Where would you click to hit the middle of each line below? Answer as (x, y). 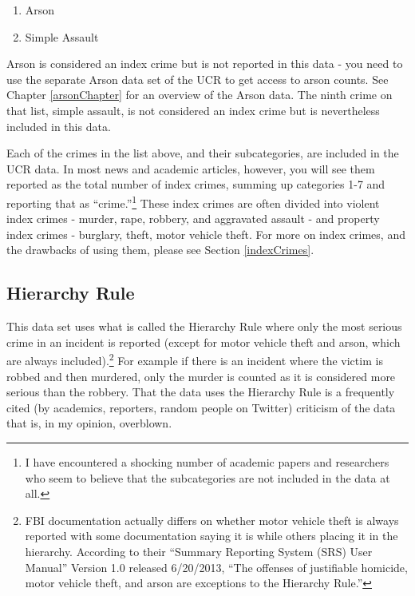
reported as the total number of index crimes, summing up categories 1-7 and (196, 184)
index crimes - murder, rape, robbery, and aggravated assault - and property (193, 219)
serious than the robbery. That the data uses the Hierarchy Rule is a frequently (201, 392)
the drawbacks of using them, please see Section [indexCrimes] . (160, 250)
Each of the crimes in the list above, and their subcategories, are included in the (203, 153)
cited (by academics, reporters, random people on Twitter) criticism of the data (201, 407)
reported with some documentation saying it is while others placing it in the (211, 536)
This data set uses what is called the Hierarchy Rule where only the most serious (204, 326)
